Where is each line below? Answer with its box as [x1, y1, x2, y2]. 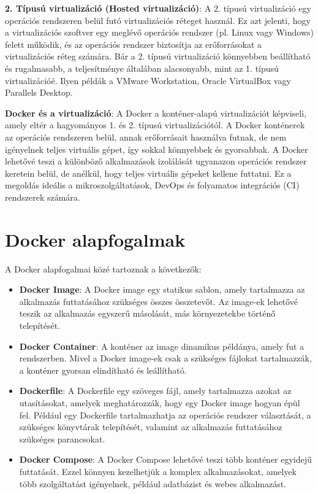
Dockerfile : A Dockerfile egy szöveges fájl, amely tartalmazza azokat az [19, 384, 292, 397]
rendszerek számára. [5, 190, 80, 203]
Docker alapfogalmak [5, 226, 186, 252]
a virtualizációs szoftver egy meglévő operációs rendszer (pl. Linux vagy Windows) [5, 26, 314, 39]
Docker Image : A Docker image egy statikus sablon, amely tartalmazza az [19, 283, 305, 296]
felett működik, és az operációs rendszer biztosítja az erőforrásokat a [5, 37, 262, 50]
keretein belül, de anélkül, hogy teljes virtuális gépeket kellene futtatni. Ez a [5, 166, 292, 179]
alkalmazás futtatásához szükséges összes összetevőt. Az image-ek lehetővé [19, 295, 298, 307]
